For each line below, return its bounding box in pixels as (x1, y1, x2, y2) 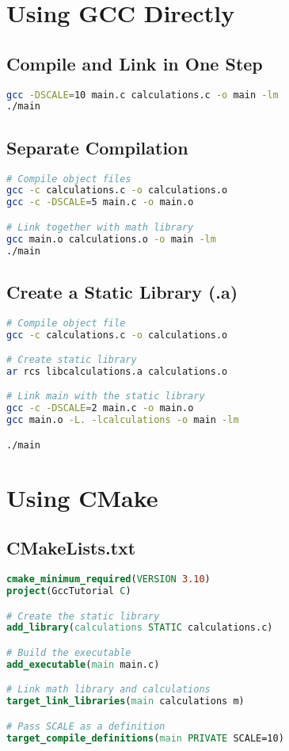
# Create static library (6, 354, 137, 366)
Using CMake (6, 481, 158, 513)
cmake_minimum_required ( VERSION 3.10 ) (6, 574, 211, 585)
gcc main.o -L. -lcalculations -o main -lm (6, 414, 239, 426)
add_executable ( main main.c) (6, 658, 160, 670)
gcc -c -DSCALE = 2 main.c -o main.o (6, 402, 194, 414)
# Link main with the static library (6, 391, 205, 402)
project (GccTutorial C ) (6, 585, 131, 597)
